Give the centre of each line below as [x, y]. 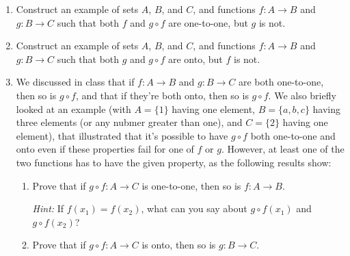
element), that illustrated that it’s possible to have [122, 135]
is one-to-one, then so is [191, 185]
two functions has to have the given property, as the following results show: [174, 162]
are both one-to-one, [281, 82]
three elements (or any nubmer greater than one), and [129, 122]
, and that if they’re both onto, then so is [162, 95]
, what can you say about [194, 208]
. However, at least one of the [283, 149]
